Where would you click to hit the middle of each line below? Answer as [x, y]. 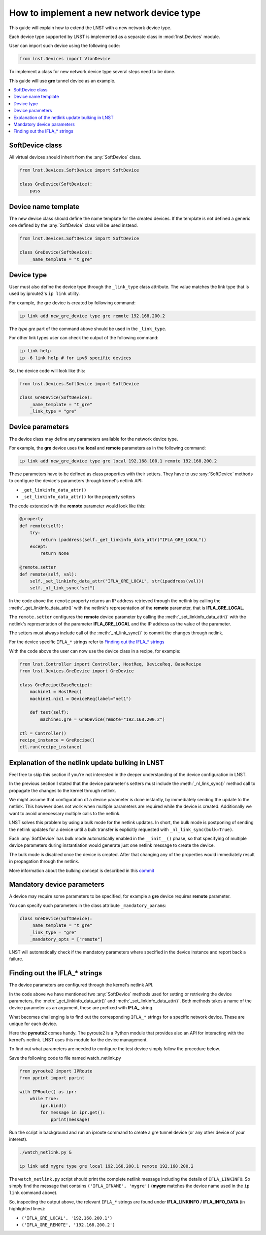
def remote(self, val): [48, 574]
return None [54, 554]
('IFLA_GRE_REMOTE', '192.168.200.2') [68, 1225]
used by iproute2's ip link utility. [44, 293]
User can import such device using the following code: [65, 46]
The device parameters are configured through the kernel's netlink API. [81, 985]
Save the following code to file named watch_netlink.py [65, 1058]
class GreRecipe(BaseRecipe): [56, 685]
